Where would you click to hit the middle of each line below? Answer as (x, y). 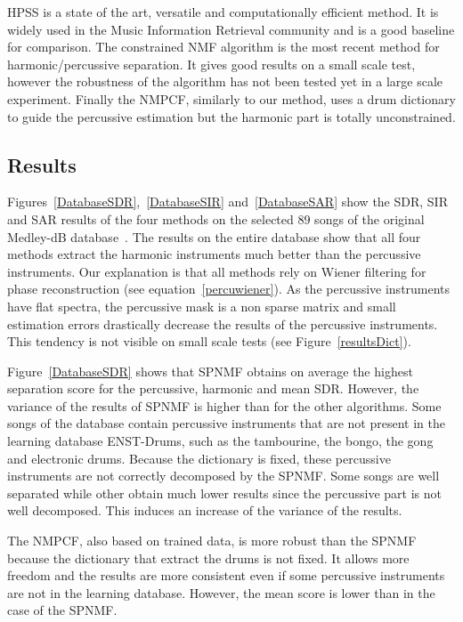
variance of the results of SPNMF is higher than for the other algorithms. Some (224, 405)
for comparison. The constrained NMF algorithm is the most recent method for (223, 47)
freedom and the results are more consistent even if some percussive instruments (226, 575)
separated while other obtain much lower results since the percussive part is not (225, 493)
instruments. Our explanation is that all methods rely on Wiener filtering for (217, 271)
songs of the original (370, 218)
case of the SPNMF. (62, 610)
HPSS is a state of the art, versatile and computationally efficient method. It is (223, 12)
